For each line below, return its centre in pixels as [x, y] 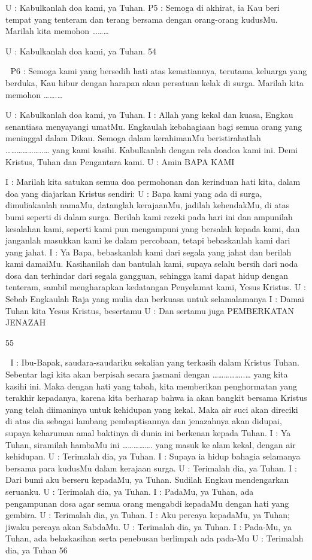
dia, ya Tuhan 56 [37, 550]
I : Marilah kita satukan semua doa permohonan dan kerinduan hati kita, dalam [153, 182]
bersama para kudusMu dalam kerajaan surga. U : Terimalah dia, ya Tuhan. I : [151, 468]
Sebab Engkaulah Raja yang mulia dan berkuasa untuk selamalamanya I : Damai [155, 299]
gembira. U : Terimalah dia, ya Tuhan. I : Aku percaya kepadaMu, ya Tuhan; [148, 515]
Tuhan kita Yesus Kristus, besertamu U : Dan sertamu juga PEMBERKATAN [150, 310]
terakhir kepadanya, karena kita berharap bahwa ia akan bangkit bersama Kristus [156, 398]
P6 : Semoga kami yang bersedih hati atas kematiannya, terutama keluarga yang [159, 71]
